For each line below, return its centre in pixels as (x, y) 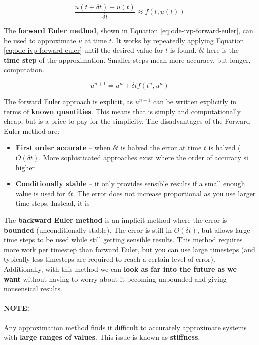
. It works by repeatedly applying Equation (178, 40)
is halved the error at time (161, 147)
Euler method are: (32, 130)
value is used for (40, 193)
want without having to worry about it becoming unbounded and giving (115, 278)
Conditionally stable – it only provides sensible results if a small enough (130, 184)
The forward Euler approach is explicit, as (68, 101)
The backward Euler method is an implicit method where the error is (116, 220)
